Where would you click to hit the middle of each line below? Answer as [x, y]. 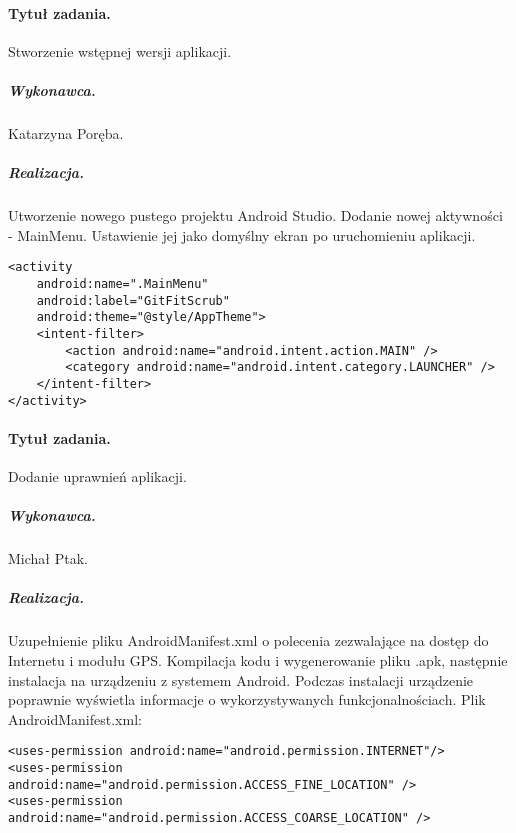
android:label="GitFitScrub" [133, 300]
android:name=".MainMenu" [122, 283]
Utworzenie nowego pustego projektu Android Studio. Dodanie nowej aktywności [255, 215]
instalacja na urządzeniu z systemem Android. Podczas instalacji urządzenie [241, 679]
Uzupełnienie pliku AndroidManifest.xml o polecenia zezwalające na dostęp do [248, 640]
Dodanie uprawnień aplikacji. [97, 476]
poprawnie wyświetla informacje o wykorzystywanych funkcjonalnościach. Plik [247, 699]
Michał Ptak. [48, 558]
